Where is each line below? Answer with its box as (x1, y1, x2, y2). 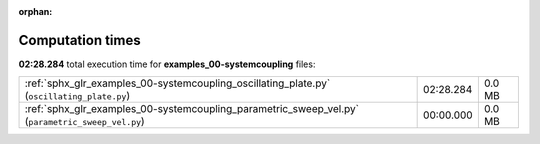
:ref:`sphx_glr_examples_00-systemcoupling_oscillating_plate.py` (24, 76, 331, 90)
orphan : (18, 6, 53, 17)
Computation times (18, 31, 141, 49)
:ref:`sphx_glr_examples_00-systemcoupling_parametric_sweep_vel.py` (24, 102, 360, 116)
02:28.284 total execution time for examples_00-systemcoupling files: (18, 58, 316, 70)
